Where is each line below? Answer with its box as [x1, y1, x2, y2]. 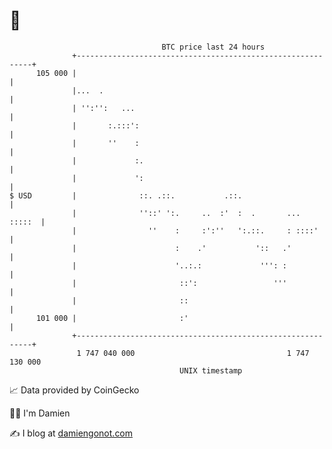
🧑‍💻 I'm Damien [9, 407, 71, 419]
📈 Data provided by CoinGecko [9, 384, 140, 396]
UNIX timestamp [179, 365, 243, 376]
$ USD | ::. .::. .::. [9, 190, 243, 201]
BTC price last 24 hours [161, 42, 266, 52]
